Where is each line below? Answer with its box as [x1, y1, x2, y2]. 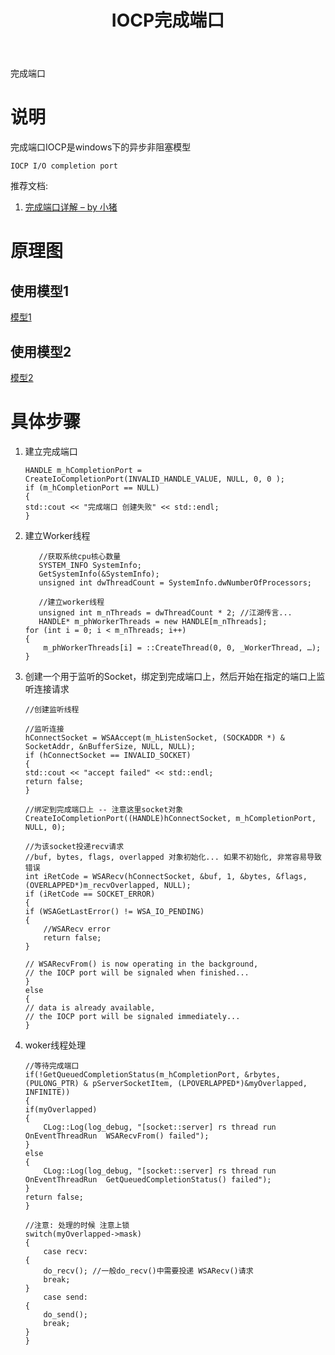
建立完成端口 [24, 445, 78, 457]
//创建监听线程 [24, 704, 80, 715]
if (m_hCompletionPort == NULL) [24, 482, 160, 493]
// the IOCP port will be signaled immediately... [24, 1011, 241, 1021]
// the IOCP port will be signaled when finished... [24, 967, 250, 978]
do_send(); [43, 1309, 89, 1320]
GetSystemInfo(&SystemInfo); [38, 569, 160, 579]
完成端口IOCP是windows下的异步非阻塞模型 [10, 141, 192, 153]
